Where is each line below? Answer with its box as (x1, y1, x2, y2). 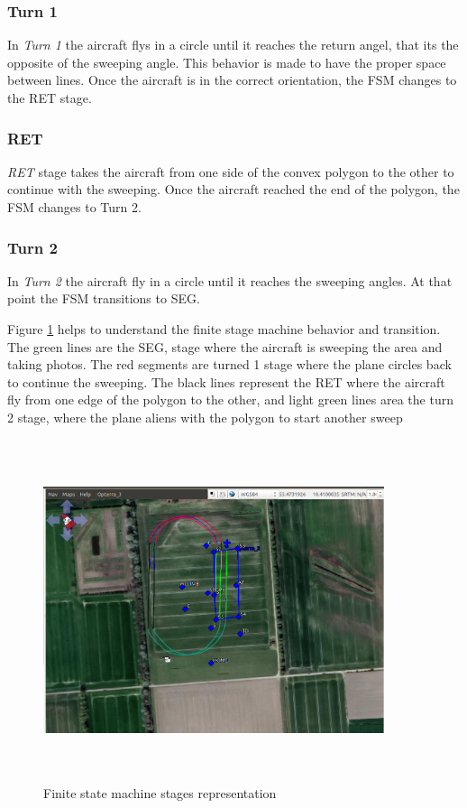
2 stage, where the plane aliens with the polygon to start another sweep (7, 407, 403, 426)
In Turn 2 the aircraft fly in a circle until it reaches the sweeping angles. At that (7, 271, 453, 290)
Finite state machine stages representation (43, 784, 277, 803)
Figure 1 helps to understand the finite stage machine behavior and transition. (7, 320, 441, 338)
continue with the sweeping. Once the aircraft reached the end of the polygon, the (7, 180, 460, 199)
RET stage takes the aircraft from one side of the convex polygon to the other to (7, 162, 454, 181)
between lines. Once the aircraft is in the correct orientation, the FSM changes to (7, 70, 457, 89)
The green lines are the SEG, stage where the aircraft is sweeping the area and (7, 337, 443, 356)
